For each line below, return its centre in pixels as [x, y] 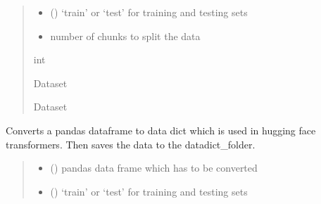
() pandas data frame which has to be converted [154, 168]
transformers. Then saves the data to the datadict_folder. [131, 144]
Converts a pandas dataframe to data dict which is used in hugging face [161, 130]
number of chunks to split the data [125, 36]
